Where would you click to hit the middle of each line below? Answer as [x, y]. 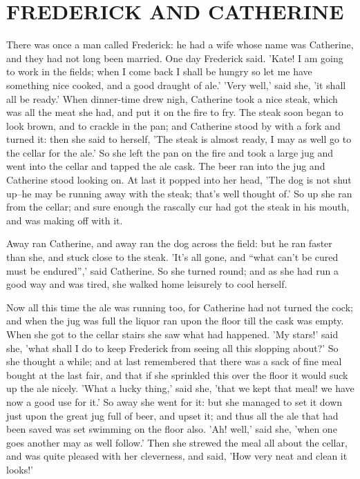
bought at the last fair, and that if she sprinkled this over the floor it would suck [177, 374]
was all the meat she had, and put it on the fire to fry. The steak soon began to [175, 112]
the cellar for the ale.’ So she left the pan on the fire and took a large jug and [170, 152]
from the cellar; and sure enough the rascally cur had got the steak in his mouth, [178, 207]
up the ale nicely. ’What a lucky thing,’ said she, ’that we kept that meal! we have [180, 388]
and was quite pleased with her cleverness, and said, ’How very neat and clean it [177, 456]
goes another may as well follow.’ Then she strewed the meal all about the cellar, [177, 442]
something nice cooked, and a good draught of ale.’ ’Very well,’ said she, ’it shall [176, 85]
